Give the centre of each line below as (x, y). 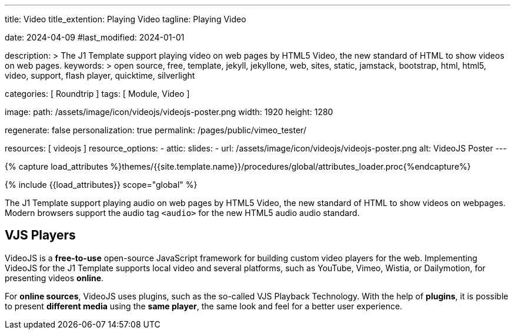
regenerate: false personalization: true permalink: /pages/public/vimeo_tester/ (155, 130)
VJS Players (40, 235)
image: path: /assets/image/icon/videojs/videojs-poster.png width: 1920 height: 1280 (169, 112)
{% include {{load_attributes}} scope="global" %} (101, 185)
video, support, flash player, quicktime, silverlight (100, 75)
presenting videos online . (54, 278)
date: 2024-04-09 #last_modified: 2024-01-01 (95, 37)
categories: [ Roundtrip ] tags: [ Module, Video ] (97, 94)
